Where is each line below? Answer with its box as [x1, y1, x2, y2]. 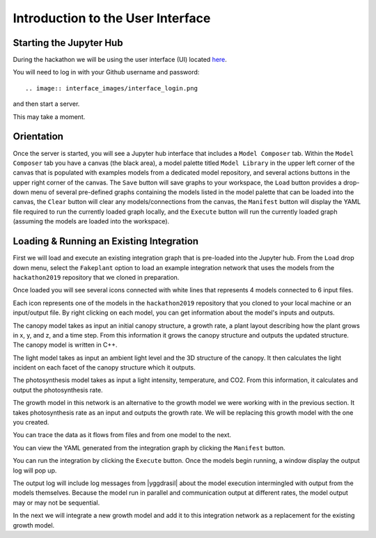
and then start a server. [13, 100, 80, 108]
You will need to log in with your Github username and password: [13, 68, 200, 77]
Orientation [13, 131, 64, 143]
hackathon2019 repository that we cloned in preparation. [13, 273, 180, 281]
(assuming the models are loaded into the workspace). [13, 217, 170, 226]
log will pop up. [13, 466, 57, 475]
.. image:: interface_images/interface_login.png [25, 84, 198, 92]
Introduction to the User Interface [13, 10, 211, 26]
